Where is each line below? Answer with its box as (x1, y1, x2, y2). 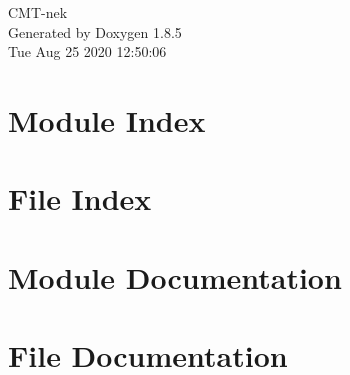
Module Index (8, 99, 206, 140)
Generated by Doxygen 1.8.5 (8, 21, 182, 42)
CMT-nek (8, 2, 68, 22)
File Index (8, 178, 152, 219)
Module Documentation (8, 256, 342, 297)
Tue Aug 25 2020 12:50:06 (8, 41, 167, 62)
